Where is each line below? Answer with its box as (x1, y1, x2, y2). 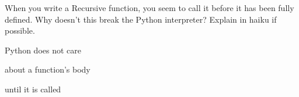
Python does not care (5, 44, 81, 56)
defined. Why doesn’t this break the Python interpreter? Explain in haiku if (5, 13, 277, 25)
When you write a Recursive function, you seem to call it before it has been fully (5, 2, 294, 13)
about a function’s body (5, 63, 91, 76)
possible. (5, 24, 35, 37)
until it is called (5, 82, 61, 95)
